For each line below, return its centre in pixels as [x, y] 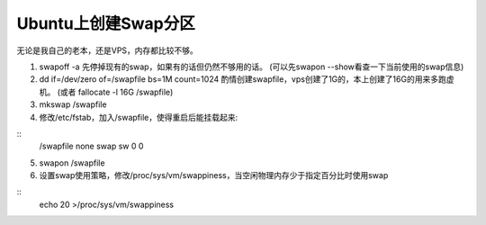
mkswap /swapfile [73, 104]
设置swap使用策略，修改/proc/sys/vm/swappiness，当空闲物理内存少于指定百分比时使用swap [214, 175]
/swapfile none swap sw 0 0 [91, 146]
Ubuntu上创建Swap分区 [106, 23]
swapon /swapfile [72, 163]
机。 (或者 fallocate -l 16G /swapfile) [106, 92]
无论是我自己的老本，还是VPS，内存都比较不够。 [107, 50]
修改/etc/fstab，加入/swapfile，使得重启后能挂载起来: [139, 117]
